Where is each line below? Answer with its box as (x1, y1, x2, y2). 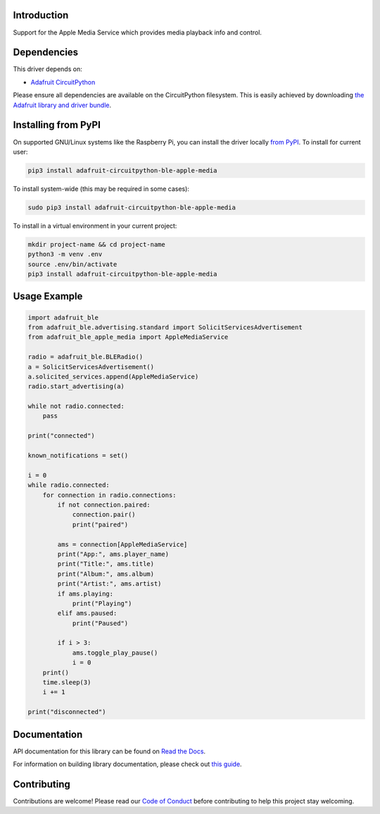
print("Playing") (72, 599, 132, 608)
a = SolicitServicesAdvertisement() (27, 363, 155, 371)
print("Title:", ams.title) (57, 560, 155, 568)
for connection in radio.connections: (42, 491, 177, 499)
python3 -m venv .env (27, 250, 103, 259)
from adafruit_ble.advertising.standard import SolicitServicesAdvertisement (27, 323, 303, 331)
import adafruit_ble (27, 314, 99, 321)
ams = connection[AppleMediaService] (57, 540, 188, 548)
